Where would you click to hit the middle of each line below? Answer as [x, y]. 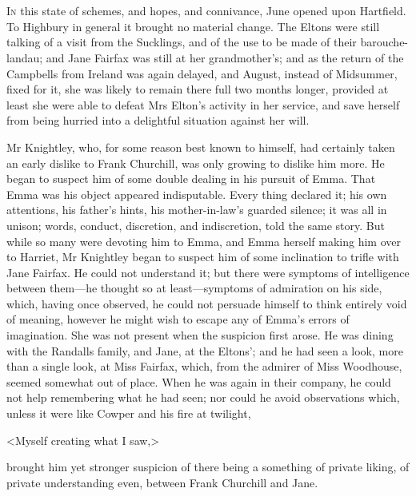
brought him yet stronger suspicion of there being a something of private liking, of [208, 467]
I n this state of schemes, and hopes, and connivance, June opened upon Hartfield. [206, 11]
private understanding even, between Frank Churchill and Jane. [162, 482]
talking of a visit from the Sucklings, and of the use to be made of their [182, 42]
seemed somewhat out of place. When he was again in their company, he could [199, 381]
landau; [25, 57]
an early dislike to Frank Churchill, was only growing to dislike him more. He [196, 163]
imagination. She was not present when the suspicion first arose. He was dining [200, 335]
